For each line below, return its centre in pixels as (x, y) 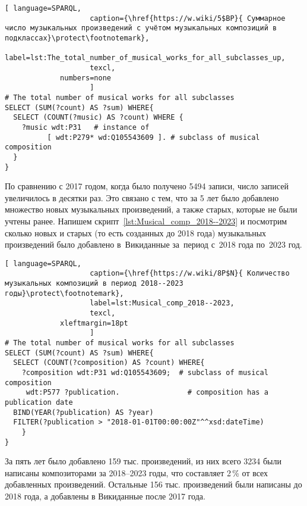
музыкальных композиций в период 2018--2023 (94, 284)
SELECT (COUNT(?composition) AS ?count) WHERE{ (109, 363)
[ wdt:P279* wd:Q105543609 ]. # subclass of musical (153, 137)
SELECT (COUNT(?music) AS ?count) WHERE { (98, 118)
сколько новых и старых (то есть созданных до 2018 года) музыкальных (136, 232)
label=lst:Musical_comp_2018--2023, (162, 303)
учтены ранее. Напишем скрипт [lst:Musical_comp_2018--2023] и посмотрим (146, 221)
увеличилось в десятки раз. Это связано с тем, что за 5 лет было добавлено (142, 197)
